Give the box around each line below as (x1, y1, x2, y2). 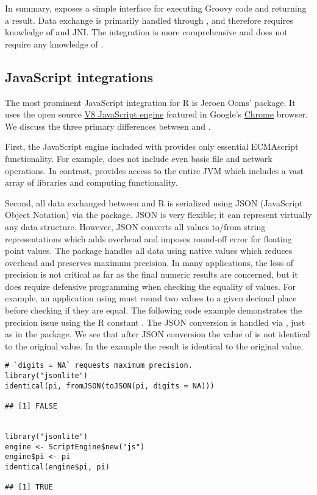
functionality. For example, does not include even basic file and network (5, 152, 272, 164)
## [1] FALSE (5, 402, 57, 411)
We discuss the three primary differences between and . (5, 119, 211, 132)
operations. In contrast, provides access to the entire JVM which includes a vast (5, 164, 304, 177)
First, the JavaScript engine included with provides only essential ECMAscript (5, 140, 299, 153)
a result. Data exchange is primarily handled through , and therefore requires (5, 13, 293, 26)
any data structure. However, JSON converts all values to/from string (5, 220, 266, 233)
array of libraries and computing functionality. (5, 176, 178, 189)
